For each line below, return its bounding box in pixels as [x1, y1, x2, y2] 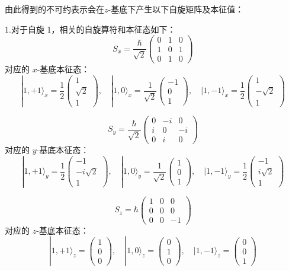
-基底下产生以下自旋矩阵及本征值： [108, 3, 244, 15]
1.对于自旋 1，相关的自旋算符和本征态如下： [5, 23, 176, 35]
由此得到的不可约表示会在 [5, 3, 104, 15]
